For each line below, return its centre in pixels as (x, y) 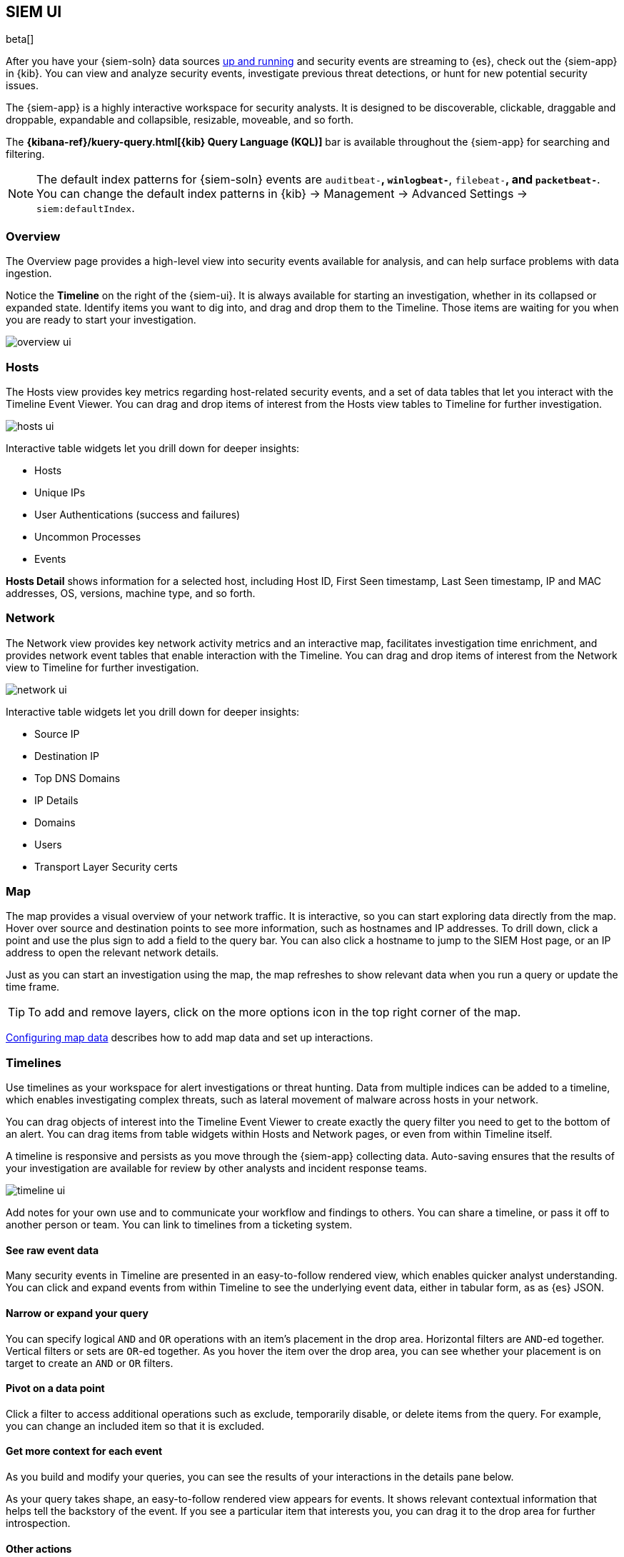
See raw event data (52, 1250)
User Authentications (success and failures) (137, 514)
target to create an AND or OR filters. (90, 1363)
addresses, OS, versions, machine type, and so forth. (131, 593)
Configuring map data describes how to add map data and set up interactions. (190, 1038)
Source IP (57, 734)
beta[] (20, 39)
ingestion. (29, 274)
